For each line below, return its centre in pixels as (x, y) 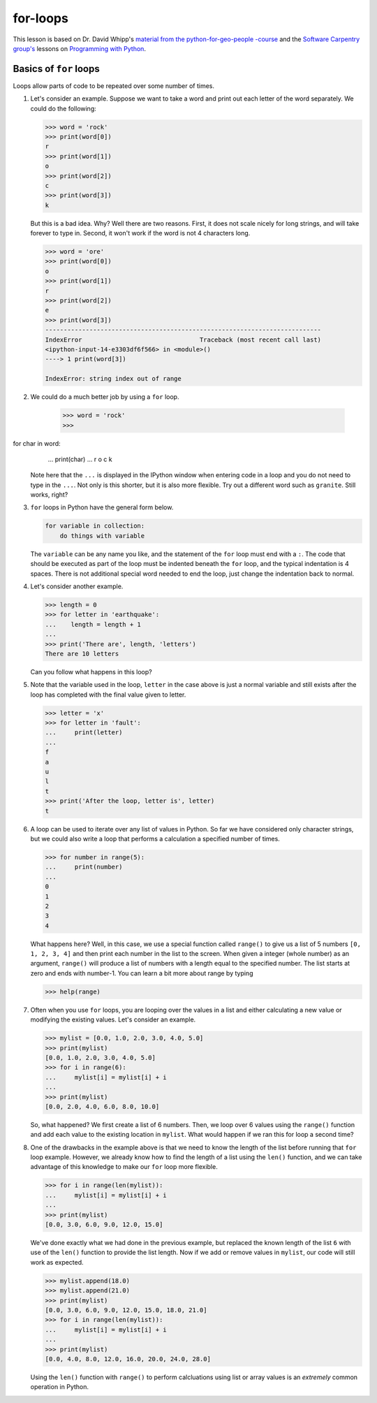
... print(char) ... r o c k (80, 459)
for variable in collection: (95, 526)
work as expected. (57, 1262)
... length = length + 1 (93, 624)
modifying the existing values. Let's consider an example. (113, 1019)
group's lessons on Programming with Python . (80, 48)
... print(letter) (84, 733)
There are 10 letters (82, 654)
